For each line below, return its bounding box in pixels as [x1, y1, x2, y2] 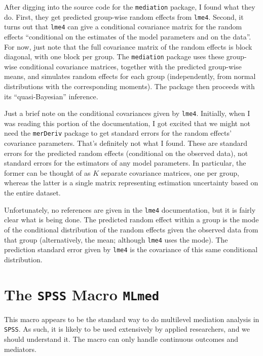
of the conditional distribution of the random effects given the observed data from [4, 224, 258, 234]
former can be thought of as [4, 167, 91, 178]
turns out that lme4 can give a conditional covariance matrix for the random [4, 21, 242, 32]
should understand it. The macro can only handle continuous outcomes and [4, 333, 239, 344]
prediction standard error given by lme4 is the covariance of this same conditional [4, 244, 258, 255]
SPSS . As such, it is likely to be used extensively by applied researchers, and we [4, 324, 250, 334]
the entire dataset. [4, 187, 61, 198]
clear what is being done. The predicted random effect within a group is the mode [4, 214, 259, 225]
